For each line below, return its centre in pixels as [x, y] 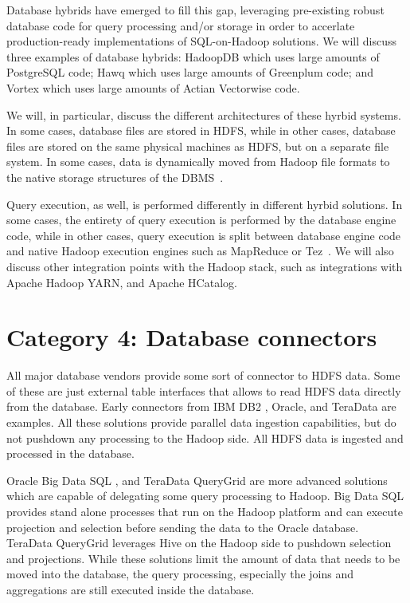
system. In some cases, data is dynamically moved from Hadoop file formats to [198, 162]
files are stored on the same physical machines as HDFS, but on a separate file [198, 146]
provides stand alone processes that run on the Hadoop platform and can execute [205, 511]
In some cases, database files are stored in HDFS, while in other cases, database [201, 130]
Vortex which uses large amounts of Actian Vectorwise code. [153, 87]
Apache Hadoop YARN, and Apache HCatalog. [122, 282]
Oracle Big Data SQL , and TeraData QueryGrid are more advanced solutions [197, 480]
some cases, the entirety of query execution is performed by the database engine [201, 220]
